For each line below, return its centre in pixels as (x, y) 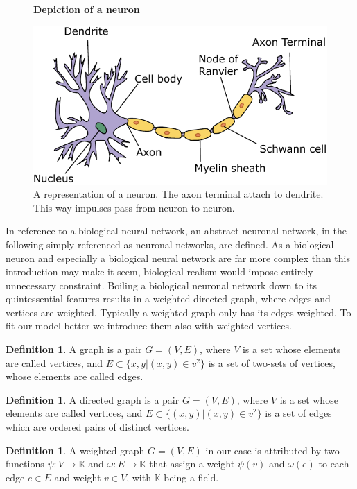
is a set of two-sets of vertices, (272, 362)
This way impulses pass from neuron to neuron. (134, 207)
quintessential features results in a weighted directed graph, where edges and (168, 299)
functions (25, 464)
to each (334, 464)
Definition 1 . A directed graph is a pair (93, 399)
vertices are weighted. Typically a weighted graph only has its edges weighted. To (178, 312)
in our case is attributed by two (272, 450)
